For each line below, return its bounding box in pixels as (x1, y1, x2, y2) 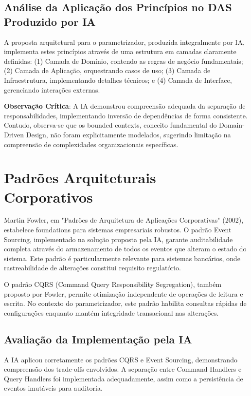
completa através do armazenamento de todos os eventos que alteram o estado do (4, 244, 247, 254)
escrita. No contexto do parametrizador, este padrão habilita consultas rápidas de (4, 298, 247, 308)
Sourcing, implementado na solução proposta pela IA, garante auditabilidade (4, 234, 233, 244)
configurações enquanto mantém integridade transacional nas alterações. (4, 307, 219, 318)
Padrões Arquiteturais (4, 168, 156, 188)
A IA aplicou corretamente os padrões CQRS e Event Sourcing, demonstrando (4, 354, 237, 364)
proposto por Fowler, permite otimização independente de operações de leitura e (4, 288, 243, 299)
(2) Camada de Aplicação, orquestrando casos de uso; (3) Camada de (4, 65, 211, 75)
